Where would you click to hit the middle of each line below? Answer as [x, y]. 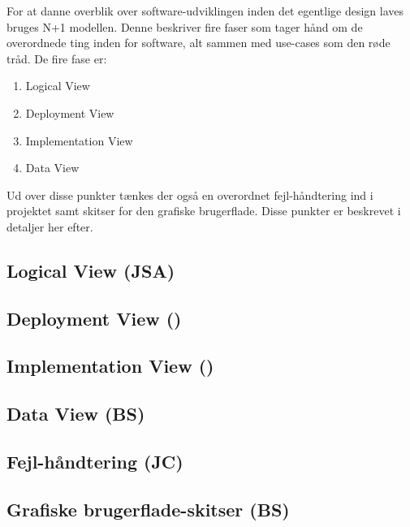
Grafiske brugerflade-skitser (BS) [148, 509]
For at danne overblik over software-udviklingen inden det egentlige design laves [205, 11]
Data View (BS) [76, 414]
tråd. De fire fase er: [57, 58]
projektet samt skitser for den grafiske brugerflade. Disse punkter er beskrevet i [204, 211]
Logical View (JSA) [91, 270]
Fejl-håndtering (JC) [95, 462]
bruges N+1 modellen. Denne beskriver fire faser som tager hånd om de [185, 26]
